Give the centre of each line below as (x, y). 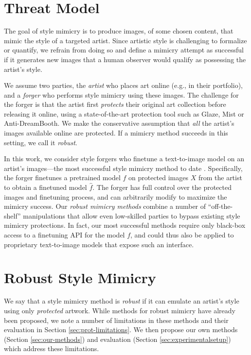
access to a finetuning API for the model (64, 235)
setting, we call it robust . (41, 142)
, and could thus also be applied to (182, 235)
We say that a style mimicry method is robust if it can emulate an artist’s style (122, 301)
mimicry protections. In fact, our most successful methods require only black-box (125, 225)
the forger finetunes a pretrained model (62, 177)
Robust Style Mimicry (80, 278)
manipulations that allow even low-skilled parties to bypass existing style (132, 215)
